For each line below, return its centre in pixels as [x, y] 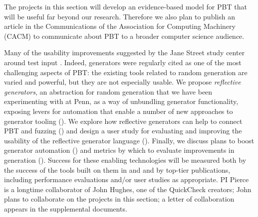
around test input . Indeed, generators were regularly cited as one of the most [123, 62]
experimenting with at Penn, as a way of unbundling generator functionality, [121, 101]
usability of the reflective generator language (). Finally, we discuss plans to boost [129, 140]
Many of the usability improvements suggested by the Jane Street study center [125, 53]
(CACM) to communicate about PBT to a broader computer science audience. [124, 36]
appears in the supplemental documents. [66, 208]
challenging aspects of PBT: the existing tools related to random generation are [126, 72]
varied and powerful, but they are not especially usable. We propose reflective [123, 82]
